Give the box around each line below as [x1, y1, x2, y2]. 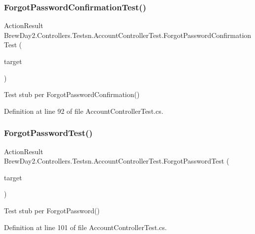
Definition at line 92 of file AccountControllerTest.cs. [4, 105, 163, 116]
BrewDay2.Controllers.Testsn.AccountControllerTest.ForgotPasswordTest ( [4, 156, 229, 166]
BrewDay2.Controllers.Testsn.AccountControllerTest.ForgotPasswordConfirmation [4, 30, 252, 40]
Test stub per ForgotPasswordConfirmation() [4, 89, 140, 100]
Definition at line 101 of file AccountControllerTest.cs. [4, 222, 167, 232]
